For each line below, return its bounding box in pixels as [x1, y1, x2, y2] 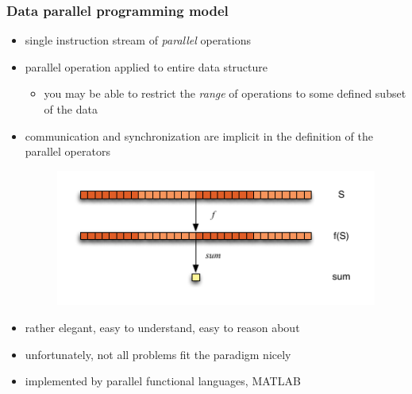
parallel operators [25, 143, 110, 160]
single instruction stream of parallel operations [25, 32, 252, 48]
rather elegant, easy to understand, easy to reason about [25, 319, 300, 335]
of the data [44, 101, 98, 117]
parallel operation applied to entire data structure [25, 58, 268, 75]
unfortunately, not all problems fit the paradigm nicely [25, 346, 291, 362]
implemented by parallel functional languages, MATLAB [25, 373, 301, 389]
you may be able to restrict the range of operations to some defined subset [44, 85, 406, 102]
